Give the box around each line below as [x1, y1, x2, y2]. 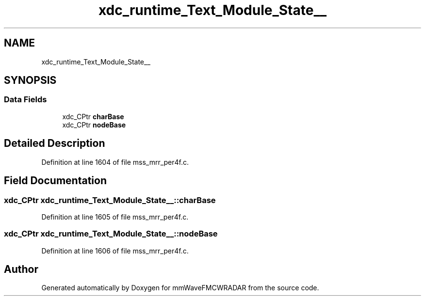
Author [4, 263, 38, 276]
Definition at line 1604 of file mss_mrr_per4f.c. [41, 158, 189, 166]
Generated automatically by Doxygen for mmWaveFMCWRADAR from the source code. [41, 284, 319, 292]
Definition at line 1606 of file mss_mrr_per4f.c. [41, 246, 189, 255]
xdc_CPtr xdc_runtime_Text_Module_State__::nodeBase [4, 229, 218, 239]
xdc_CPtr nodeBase [62, 120, 126, 129]
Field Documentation [4, 174, 107, 187]
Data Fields [4, 95, 47, 105]
